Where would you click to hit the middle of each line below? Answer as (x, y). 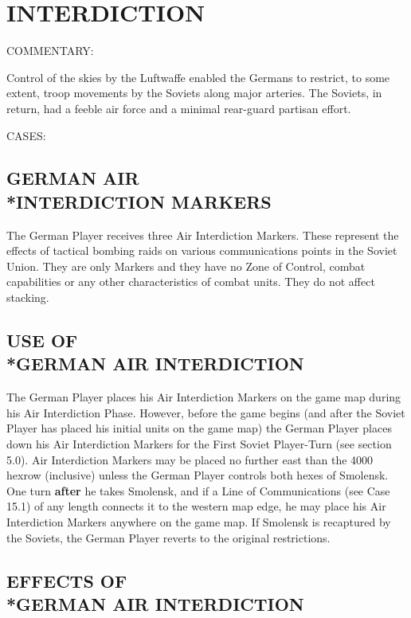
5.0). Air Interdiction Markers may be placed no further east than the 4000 (190, 459)
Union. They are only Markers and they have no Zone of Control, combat (186, 266)
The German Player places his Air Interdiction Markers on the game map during (204, 397)
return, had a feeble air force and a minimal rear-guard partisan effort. (179, 108)
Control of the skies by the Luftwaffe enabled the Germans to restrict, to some (198, 77)
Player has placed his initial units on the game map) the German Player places (199, 428)
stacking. (28, 297)
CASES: (26, 135)
